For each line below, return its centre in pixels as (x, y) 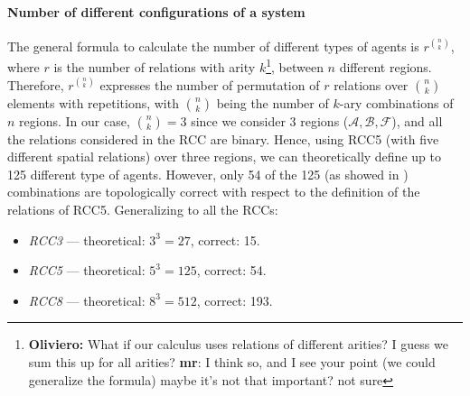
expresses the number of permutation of (210, 84)
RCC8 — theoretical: (87, 300)
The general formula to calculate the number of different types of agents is (213, 46)
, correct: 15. (225, 239)
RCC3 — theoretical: (87, 239)
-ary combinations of (396, 102)
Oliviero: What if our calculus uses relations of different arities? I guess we (238, 344)
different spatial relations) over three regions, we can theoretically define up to (224, 157)
